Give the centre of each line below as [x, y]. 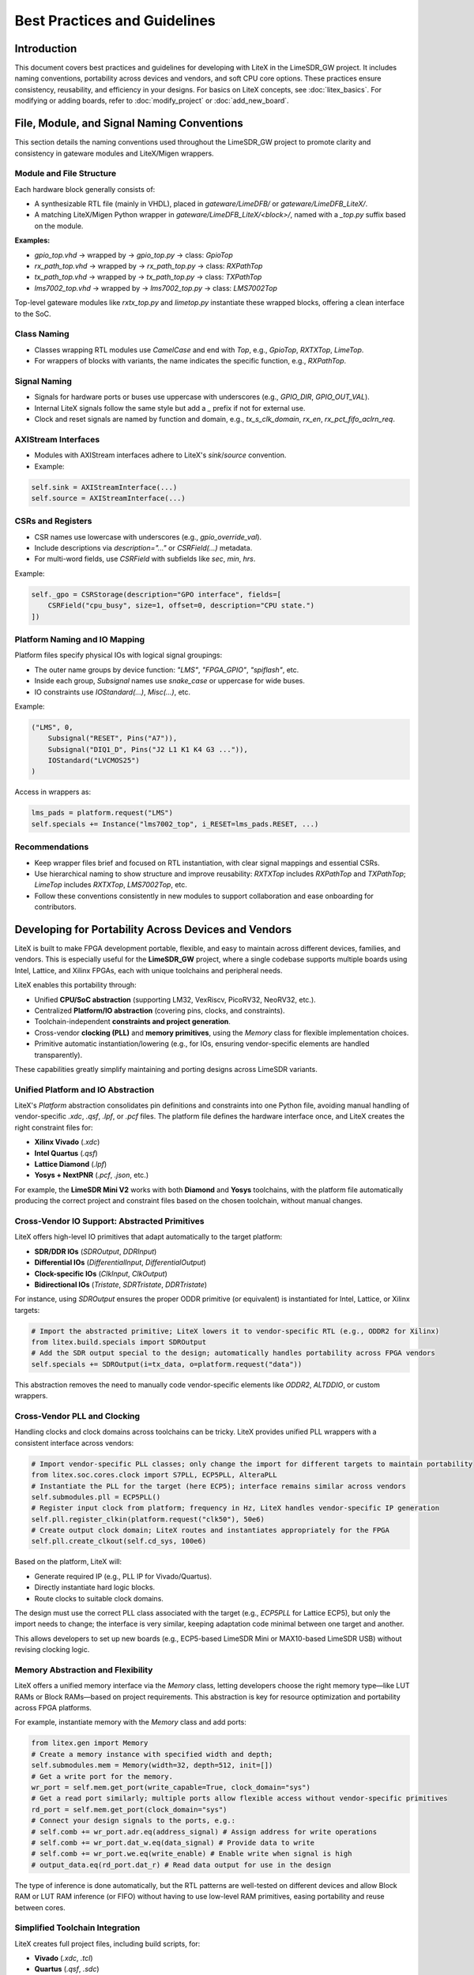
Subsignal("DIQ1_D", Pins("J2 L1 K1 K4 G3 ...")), [148, 749]
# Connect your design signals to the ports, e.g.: [134, 1821]
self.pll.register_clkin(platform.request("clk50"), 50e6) [148, 1519]
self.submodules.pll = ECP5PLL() [96, 1497]
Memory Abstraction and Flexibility [84, 1669]
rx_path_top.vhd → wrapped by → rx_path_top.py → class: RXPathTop [149, 266]
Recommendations [52, 847]
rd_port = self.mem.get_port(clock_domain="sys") [129, 1809]
